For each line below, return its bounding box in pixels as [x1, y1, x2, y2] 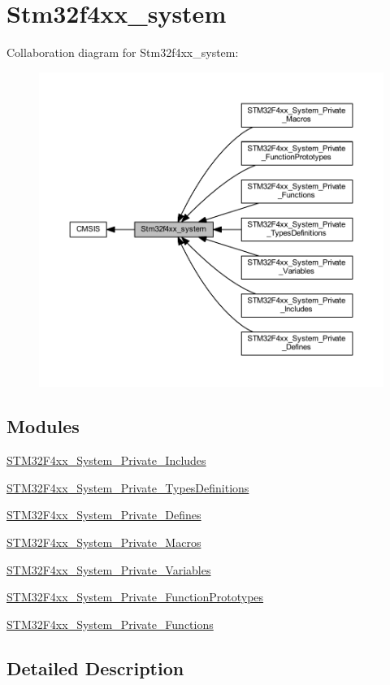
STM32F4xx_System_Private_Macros [6, 534, 201, 550]
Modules [6, 414, 80, 439]
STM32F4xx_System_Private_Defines [6, 506, 201, 523]
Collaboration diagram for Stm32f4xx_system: [6, 44, 239, 61]
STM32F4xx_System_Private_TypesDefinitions [6, 479, 249, 496]
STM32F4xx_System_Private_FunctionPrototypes [6, 588, 264, 605]
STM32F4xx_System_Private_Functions [6, 615, 214, 632]
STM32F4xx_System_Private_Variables [6, 561, 211, 578]
